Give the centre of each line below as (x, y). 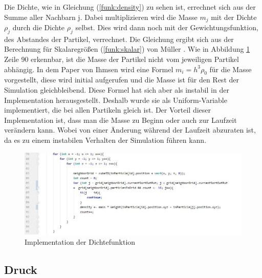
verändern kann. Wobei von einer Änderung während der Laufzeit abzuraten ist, (130, 130)
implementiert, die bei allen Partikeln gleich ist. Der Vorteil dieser (108, 110)
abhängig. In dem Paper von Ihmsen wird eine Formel (89, 69)
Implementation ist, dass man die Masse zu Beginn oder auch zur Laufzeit (121, 120)
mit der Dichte (234, 17)
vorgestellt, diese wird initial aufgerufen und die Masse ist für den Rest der (122, 80)
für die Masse (231, 69)
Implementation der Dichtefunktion (80, 241)
